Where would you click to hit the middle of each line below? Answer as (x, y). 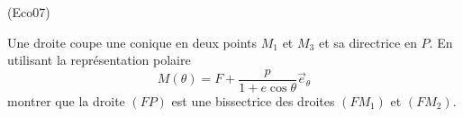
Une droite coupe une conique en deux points (132, 42)
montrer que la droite (66, 100)
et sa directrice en (368, 42)
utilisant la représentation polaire (99, 60)
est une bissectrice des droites (253, 100)
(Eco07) (29, 12)
